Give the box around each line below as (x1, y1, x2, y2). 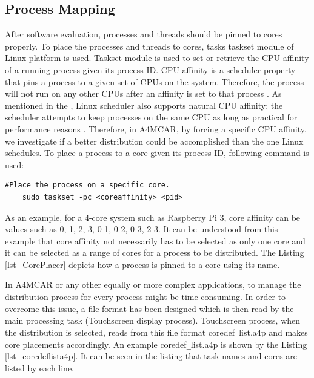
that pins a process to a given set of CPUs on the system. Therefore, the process (5, 75, 304, 88)
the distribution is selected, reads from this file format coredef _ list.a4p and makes (5, 325, 308, 338)
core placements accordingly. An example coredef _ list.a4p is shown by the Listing (5, 337, 307, 350)
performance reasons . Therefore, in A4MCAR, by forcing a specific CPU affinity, (5, 122, 307, 135)
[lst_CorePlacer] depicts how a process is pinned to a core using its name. (5, 258, 280, 270)
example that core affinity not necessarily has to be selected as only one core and (5, 234, 306, 247)
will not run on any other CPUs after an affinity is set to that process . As (5, 87, 282, 100)
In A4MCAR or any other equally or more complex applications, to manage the (5, 278, 301, 291)
